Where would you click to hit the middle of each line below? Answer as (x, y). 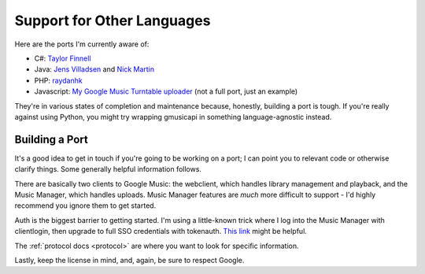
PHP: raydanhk (58, 80)
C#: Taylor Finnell (63, 58)
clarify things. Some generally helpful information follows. (108, 169)
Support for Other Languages (113, 20)
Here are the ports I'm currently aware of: (82, 44)
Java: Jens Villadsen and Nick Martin (94, 69)
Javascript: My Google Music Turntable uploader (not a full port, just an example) (166, 91)
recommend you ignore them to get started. (85, 205)
